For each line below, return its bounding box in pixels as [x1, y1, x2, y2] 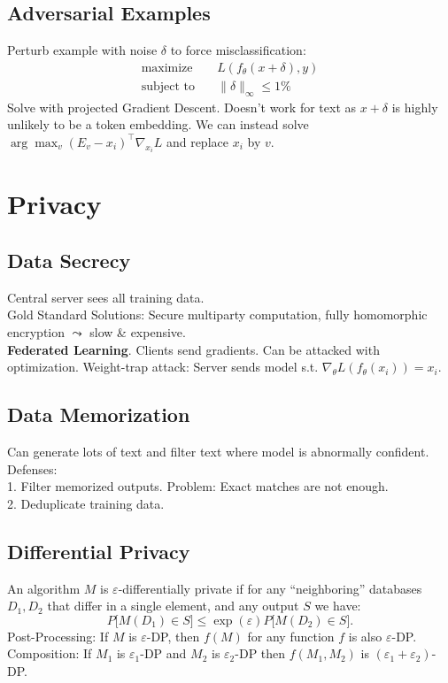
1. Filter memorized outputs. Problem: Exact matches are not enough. [7, 477, 389, 495]
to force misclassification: [170, 41, 306, 59]
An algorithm [7, 579, 81, 597]
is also [348, 626, 382, 645]
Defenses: [7, 459, 58, 478]
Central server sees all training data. [7, 288, 205, 306]
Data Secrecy [7, 247, 131, 274]
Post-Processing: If [7, 626, 109, 645]
